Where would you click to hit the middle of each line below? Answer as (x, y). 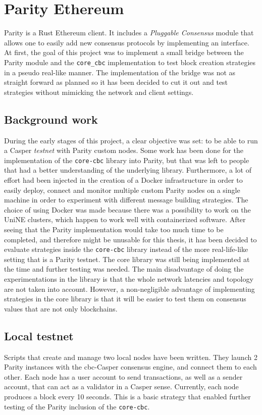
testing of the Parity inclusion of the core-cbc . (77, 406)
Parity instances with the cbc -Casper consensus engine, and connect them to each (130, 367)
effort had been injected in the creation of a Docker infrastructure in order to (123, 179)
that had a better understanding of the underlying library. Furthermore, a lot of (128, 170)
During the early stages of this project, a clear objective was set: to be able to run (131, 140)
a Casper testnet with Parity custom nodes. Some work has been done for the (124, 150)
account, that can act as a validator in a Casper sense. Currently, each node (121, 386)
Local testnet (39, 335)
